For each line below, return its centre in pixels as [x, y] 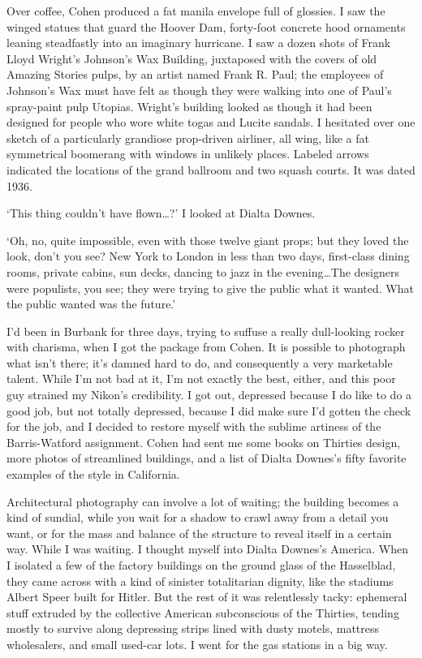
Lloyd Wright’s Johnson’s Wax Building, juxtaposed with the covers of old [192, 58]
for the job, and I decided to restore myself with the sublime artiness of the [194, 426]
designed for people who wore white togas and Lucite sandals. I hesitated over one [211, 122]
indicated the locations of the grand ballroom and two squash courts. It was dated [211, 169]
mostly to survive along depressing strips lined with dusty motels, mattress [193, 628]
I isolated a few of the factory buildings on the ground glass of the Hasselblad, [201, 565]
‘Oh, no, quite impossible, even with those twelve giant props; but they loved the [208, 240]
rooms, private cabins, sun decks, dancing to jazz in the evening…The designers [203, 271]
